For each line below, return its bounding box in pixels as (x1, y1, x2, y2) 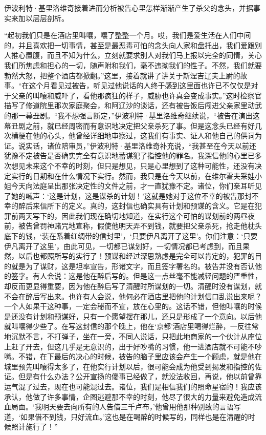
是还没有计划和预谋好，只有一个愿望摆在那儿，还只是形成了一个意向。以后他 (4, 310, 262, 321)
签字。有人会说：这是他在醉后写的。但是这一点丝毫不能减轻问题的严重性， (11, 271, 262, 281)
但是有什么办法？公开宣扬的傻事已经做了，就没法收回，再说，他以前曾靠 (18, 371, 262, 382)
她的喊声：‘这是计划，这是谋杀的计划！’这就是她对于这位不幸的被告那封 (11, 190, 252, 201)
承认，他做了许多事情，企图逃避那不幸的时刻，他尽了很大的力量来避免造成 (4, 391, 255, 402)
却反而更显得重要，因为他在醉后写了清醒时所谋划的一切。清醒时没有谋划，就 (4, 281, 262, 292)
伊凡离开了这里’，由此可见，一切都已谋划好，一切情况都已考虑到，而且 (4, 240, 242, 251)
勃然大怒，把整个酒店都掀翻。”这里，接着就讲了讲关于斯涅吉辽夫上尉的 (4, 70, 240, 80)
